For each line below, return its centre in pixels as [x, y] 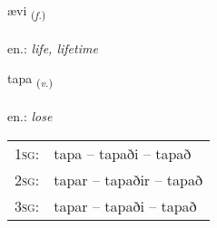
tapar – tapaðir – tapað [128, 179]
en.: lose [30, 116]
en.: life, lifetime [53, 47]
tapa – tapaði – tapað [123, 153]
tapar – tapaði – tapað [125, 205]
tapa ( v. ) [30, 80]
